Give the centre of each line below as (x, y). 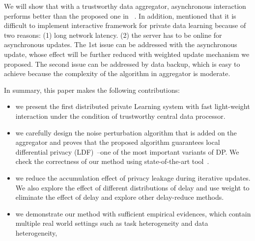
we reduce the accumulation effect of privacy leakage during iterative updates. (133, 177)
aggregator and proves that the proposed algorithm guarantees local (118, 142)
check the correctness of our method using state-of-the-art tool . (112, 161)
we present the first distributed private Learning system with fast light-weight (133, 106)
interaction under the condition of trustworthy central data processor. (120, 116)
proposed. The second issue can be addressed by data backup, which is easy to (122, 64)
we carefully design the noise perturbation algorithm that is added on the (126, 132)
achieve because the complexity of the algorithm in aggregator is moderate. (117, 73)
